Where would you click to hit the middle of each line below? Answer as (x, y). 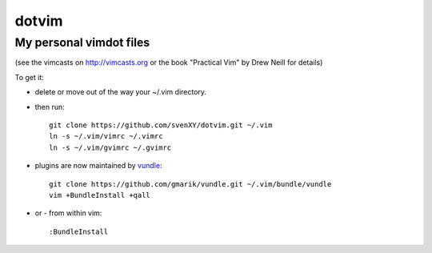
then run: (50, 106)
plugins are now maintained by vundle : (98, 166)
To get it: (29, 77)
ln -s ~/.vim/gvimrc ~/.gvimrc (110, 147)
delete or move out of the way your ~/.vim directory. (121, 92)
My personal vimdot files (82, 42)
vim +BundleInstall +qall (100, 195)
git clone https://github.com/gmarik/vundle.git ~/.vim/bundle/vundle (190, 184)
